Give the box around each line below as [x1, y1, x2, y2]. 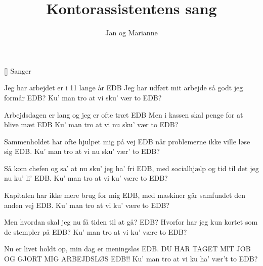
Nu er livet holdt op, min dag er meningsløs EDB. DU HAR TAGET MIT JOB [4, 243, 251, 254]
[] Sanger [4, 65, 31, 76]
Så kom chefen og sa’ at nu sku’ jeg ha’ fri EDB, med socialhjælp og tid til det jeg [4, 163, 259, 173]
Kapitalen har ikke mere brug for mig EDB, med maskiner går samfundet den [4, 190, 245, 200]
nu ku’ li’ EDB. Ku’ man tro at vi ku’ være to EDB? [4, 173, 168, 183]
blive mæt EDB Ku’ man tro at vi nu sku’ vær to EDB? [4, 119, 179, 130]
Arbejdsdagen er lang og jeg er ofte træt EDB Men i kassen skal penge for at [4, 109, 243, 120]
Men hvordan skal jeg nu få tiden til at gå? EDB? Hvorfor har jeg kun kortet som [4, 217, 258, 227]
